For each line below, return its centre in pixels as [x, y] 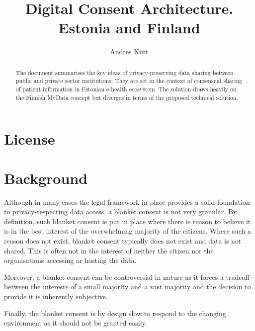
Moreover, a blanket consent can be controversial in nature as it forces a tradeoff [127, 277]
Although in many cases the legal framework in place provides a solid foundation [127, 202]
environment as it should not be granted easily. [76, 323]
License [30, 139]
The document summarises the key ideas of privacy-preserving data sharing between [125, 72]
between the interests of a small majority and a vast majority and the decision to [127, 287]
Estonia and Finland [129, 28]
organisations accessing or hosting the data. [70, 260]
